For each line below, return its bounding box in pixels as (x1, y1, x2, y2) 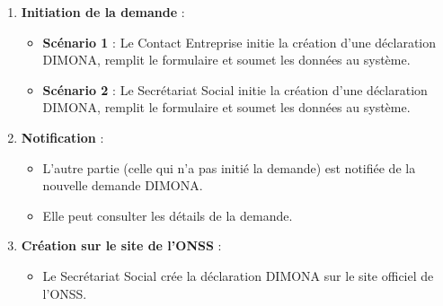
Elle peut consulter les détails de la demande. (42, 205, 293, 224)
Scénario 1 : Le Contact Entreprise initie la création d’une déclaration (42, 32, 437, 51)
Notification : (21, 127, 104, 146)
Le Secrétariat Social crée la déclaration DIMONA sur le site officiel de (42, 266, 434, 284)
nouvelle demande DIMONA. (42, 176, 203, 195)
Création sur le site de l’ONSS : (21, 236, 222, 255)
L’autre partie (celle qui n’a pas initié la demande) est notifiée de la (42, 158, 416, 177)
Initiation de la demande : (21, 3, 185, 21)
